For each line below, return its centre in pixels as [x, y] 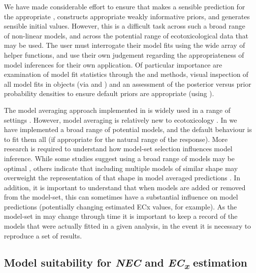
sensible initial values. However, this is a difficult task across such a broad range [125, 26]
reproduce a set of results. [43, 235]
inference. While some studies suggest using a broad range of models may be [119, 158]
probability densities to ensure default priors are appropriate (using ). [109, 93]
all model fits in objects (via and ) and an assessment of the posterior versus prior [128, 84]
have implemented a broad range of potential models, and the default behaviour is [128, 129]
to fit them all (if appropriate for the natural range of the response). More [116, 139]
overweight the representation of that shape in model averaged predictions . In [122, 178]
